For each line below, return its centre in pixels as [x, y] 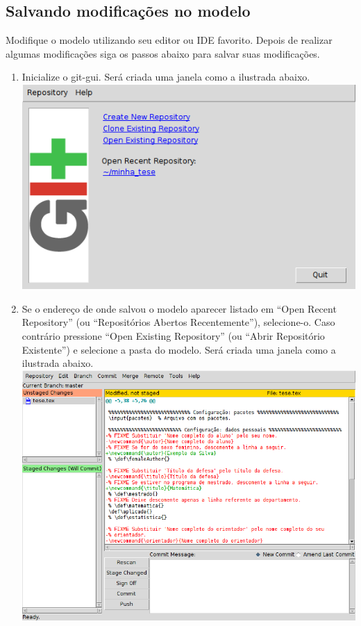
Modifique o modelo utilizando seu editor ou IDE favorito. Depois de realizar [169, 40]
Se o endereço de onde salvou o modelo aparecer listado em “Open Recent [179, 308]
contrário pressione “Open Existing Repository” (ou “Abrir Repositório [173, 335]
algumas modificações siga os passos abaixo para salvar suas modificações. [163, 53]
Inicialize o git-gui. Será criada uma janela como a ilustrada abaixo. [166, 77]
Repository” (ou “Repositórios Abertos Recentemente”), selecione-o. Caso [178, 322]
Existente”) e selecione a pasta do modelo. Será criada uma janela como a [179, 349]
